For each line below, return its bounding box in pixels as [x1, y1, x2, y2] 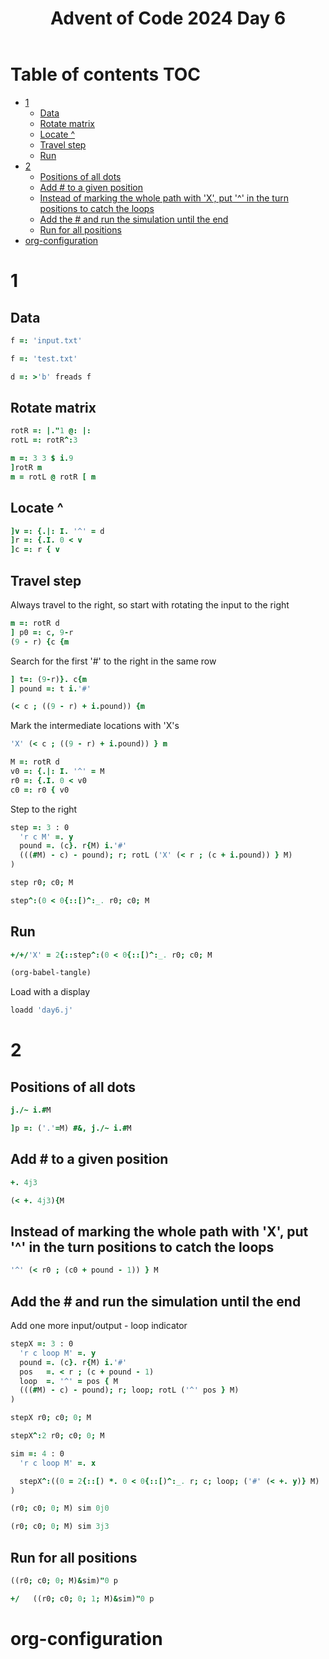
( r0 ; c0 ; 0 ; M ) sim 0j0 [10, 1503, 110, 1514]
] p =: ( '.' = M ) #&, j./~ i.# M [10, 1123, 132, 1134]
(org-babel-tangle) [10, 968, 92, 978]
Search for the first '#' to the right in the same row [10, 655, 217, 667]
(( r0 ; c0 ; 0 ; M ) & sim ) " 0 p [10, 1575, 118, 1586]
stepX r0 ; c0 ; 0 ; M [10, 1413, 92, 1423]
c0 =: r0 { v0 [10, 785, 70, 795]
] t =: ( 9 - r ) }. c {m [10, 674, 87, 684]
